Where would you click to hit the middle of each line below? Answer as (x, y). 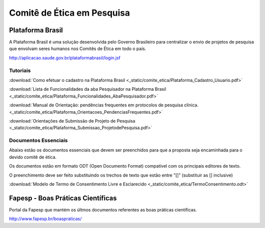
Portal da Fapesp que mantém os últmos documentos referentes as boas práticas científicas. (103, 210)
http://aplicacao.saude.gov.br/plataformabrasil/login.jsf (65, 58)
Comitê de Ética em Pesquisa (69, 13)
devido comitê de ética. (33, 157)
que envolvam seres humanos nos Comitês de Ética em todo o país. (78, 49)
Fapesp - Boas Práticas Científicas (63, 198)
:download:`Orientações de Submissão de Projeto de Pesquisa (72, 121)
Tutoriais (20, 70)
